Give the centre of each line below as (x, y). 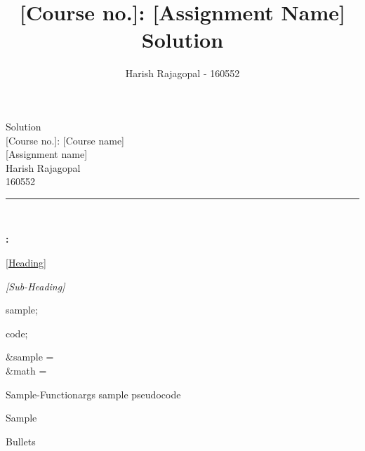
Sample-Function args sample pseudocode (93, 394)
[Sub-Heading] (35, 286)
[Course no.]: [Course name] (65, 140)
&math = (26, 371)
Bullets (21, 441)
